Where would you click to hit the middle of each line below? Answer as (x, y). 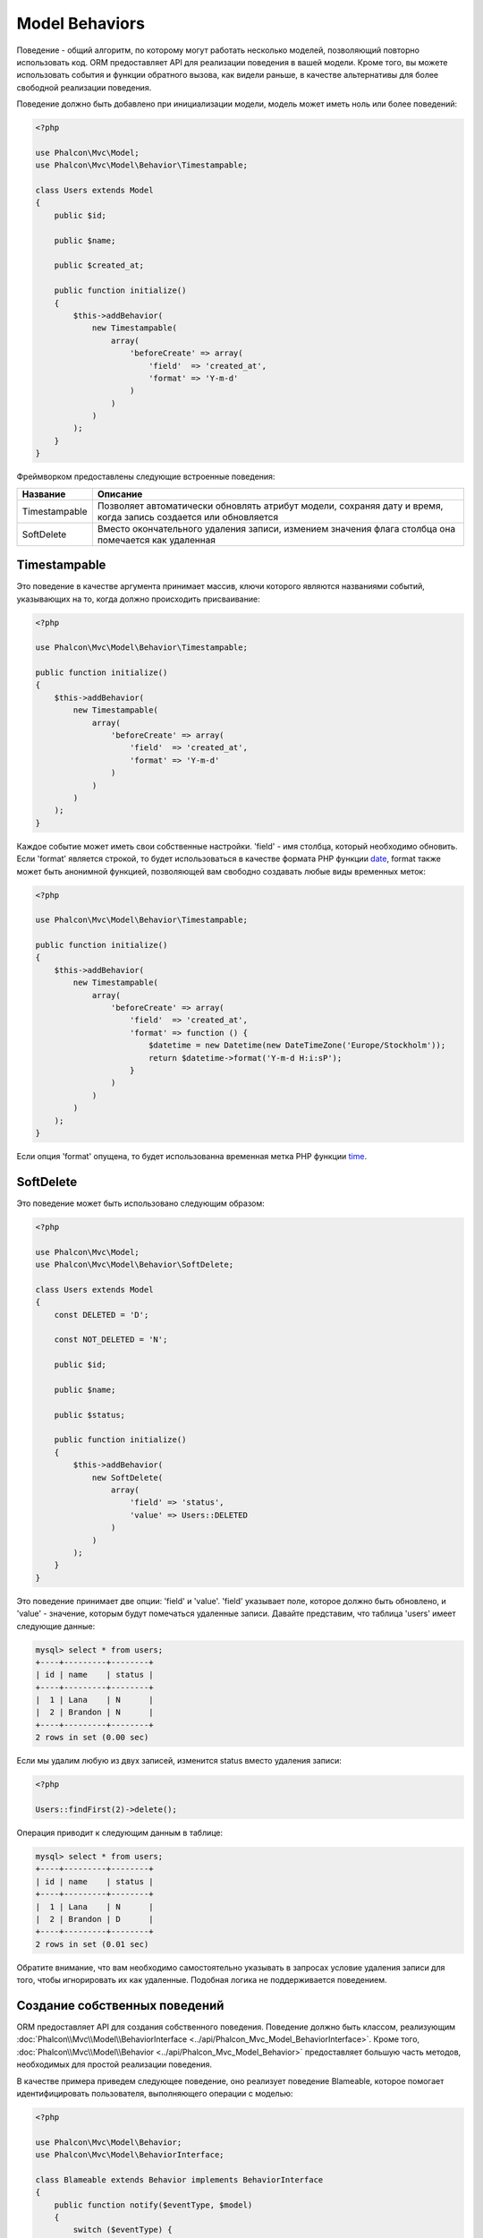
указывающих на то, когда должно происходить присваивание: (138, 599)
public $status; (89, 1415)
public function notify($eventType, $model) (153, 2205)
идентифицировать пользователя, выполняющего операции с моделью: (155, 2093)
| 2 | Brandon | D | (94, 1919)
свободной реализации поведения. (84, 87)
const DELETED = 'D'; (102, 1315)
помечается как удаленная (157, 540)
